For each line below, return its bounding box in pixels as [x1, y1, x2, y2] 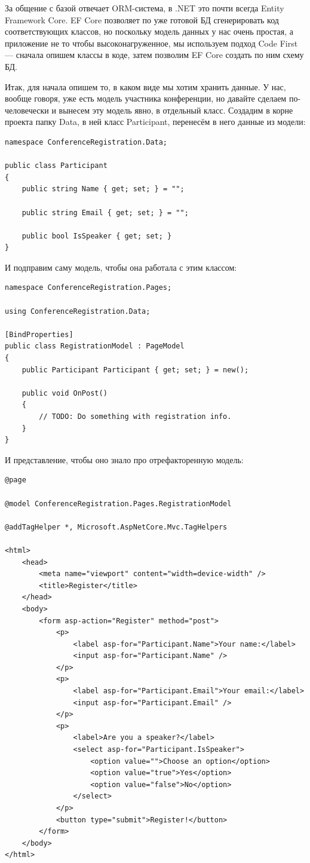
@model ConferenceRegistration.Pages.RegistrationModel [5, 499, 232, 508]
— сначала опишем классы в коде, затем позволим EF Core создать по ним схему [5, 48, 304, 61]
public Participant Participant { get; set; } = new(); [22, 365, 249, 374]
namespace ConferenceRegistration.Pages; [5, 283, 172, 292]
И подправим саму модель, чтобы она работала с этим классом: [5, 261, 237, 273]
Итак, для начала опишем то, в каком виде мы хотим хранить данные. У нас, [5, 80, 286, 93]
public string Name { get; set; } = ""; [22, 185, 185, 194]
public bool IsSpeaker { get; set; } [22, 231, 172, 240]
